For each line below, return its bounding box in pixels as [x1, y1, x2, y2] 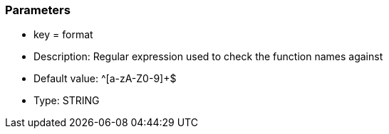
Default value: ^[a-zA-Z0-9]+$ [33, 72, 177, 85]
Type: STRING [33, 94, 100, 107]
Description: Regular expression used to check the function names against [33, 50, 383, 63]
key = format [33, 28, 93, 41]
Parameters [5, 3, 71, 17]
